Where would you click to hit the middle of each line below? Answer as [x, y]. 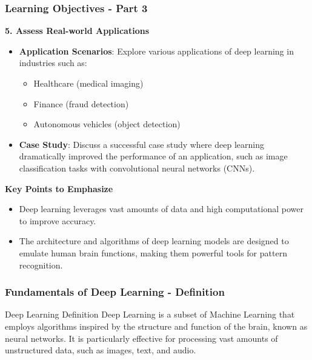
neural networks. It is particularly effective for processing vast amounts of [141, 338]
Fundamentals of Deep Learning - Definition [115, 292]
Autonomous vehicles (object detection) [107, 124]
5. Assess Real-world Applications [77, 31]
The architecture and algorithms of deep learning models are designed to [154, 241]
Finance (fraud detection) [81, 103]
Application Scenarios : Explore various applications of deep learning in [156, 51]
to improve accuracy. [58, 220]
